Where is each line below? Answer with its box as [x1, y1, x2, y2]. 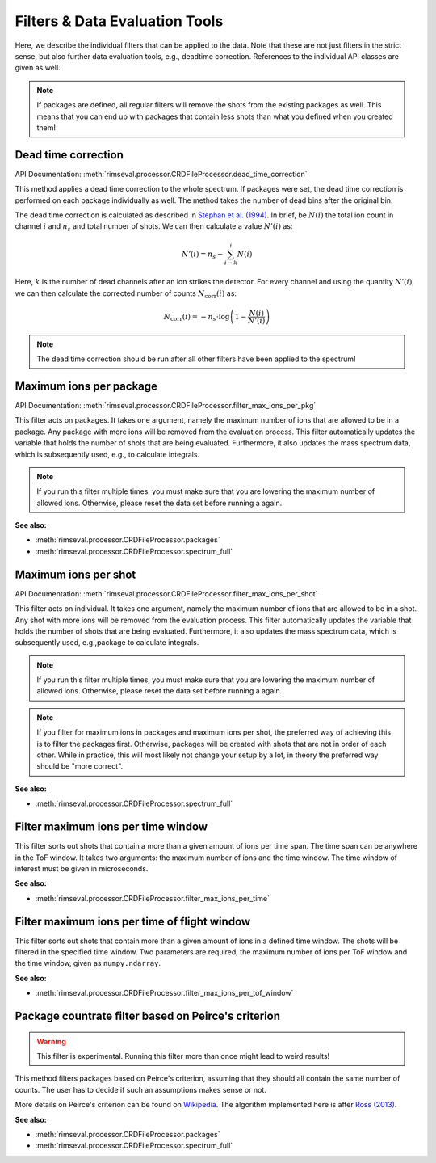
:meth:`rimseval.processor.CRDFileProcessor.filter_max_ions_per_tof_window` [35, 988, 294, 998]
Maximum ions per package [15, 379, 157, 393]
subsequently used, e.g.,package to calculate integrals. [15, 638, 199, 647]
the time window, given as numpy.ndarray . [15, 959, 161, 968]
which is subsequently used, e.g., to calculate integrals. [15, 449, 200, 459]
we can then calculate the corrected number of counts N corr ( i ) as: [15, 288, 237, 300]
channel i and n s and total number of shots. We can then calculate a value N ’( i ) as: [15, 221, 293, 234]
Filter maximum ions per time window [15, 820, 208, 834]
